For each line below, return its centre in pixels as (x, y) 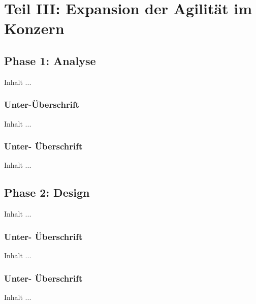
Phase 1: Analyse (50, 60)
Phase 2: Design (47, 192)
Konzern (34, 28)
